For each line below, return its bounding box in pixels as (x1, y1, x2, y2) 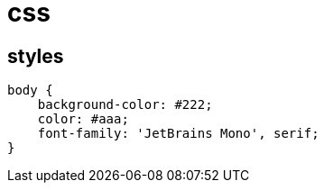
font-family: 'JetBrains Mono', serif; (37, 126, 319, 141)
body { (7, 83, 53, 98)
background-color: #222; (37, 97, 213, 113)
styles (7, 44, 64, 68)
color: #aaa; (37, 112, 129, 127)
